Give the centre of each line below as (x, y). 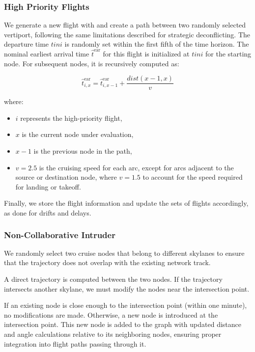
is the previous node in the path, (83, 151)
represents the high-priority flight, (71, 118)
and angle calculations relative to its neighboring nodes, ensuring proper (113, 334)
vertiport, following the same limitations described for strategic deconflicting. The (127, 34)
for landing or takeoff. (48, 186)
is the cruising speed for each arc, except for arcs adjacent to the (136, 167)
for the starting (228, 54)
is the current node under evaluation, (78, 134)
